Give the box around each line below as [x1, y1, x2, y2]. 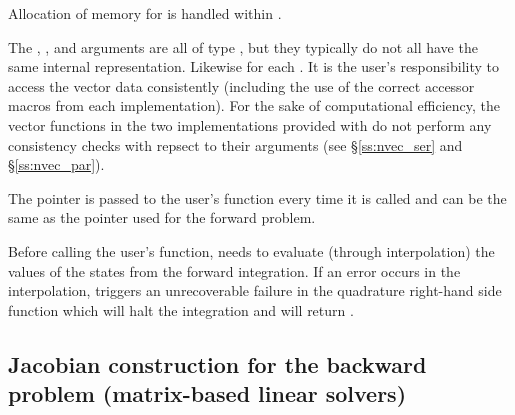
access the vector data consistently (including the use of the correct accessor [8, 75, 475, 96]
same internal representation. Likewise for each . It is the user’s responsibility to [8, 56, 500, 77]
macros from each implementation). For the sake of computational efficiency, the [8, 95, 500, 116]
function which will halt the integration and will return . [8, 299, 354, 320]
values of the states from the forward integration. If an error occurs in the [8, 260, 461, 281]
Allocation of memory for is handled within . [8, 3, 282, 23]
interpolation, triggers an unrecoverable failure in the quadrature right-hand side [8, 280, 502, 301]
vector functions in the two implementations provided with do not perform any [8, 114, 492, 135]
